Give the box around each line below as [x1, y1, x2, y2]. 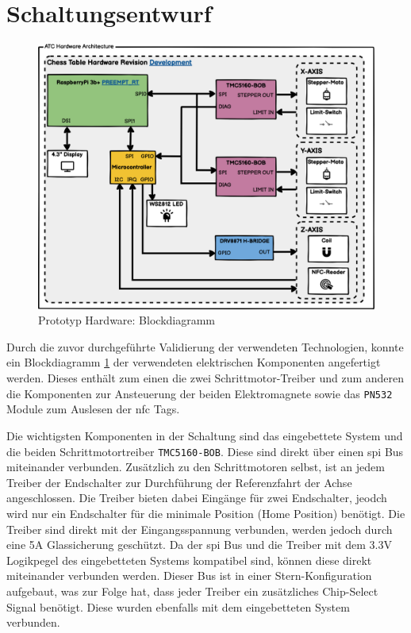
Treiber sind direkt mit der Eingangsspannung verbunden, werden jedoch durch [6, 520, 393, 537]
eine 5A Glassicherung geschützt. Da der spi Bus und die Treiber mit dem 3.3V [6, 536, 392, 553]
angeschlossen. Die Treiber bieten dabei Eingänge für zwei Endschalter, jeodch [6, 489, 387, 506]
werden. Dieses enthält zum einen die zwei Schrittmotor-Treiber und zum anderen [6, 370, 405, 386]
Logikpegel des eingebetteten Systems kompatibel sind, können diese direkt [6, 551, 372, 568]
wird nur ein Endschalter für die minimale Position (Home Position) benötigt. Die [6, 504, 405, 521]
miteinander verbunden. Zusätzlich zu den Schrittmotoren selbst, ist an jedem [6, 458, 385, 475]
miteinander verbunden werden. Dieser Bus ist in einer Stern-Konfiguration [6, 567, 372, 584]
